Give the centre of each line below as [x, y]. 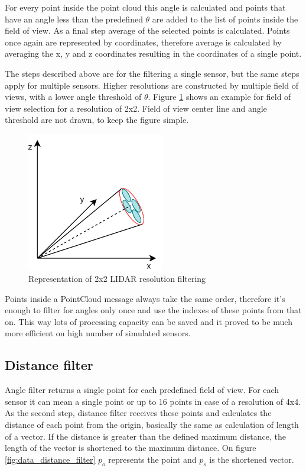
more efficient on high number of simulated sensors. [98, 333]
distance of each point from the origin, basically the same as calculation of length [152, 424]
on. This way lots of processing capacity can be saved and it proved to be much [149, 321]
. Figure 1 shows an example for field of [219, 97]
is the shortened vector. [252, 459]
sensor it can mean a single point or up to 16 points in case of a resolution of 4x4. [153, 401]
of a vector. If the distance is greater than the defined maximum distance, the [145, 436]
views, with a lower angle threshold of [73, 97]
